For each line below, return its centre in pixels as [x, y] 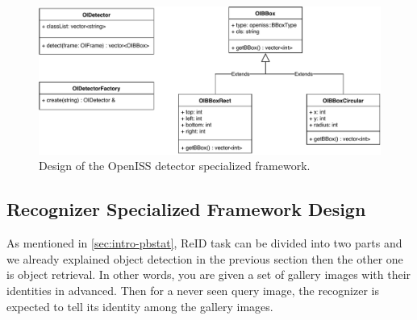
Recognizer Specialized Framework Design [186, 209]
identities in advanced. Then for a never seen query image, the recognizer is [193, 291]
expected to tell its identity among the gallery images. [140, 306]
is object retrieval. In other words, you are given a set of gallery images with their [209, 274]
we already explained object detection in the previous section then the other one [205, 258]
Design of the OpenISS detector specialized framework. [175, 166]
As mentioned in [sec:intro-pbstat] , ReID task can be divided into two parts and [204, 243]
